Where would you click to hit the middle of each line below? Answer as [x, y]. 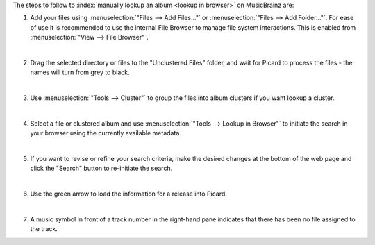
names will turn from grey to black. [80, 72]
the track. [44, 229]
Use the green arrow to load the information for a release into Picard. [128, 194]
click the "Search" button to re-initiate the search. [101, 168]
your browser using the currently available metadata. [106, 133]
